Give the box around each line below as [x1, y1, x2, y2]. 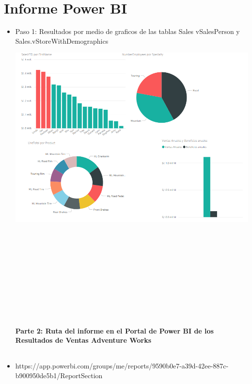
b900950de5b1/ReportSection [15, 370, 103, 381]
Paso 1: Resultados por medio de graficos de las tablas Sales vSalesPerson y [15, 26, 240, 36]
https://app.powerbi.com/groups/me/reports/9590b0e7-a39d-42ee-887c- [15, 361, 229, 371]
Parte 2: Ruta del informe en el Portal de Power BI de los [15, 325, 214, 335]
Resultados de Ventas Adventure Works [15, 335, 152, 345]
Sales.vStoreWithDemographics [15, 35, 109, 46]
